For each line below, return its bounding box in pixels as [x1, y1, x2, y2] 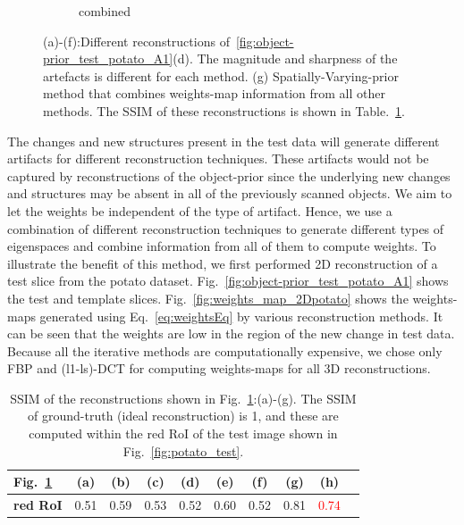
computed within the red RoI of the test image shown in [29, 424, 338, 443]
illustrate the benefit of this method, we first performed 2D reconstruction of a [7, 254, 438, 272]
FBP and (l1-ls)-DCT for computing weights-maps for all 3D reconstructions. [7, 359, 431, 378]
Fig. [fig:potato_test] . [122, 441, 244, 460]
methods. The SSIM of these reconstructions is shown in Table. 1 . [43, 101, 405, 120]
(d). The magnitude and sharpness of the [173, 49, 398, 68]
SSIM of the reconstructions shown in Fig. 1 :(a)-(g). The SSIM [10, 388, 357, 407]
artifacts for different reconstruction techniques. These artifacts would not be [7, 149, 429, 168]
